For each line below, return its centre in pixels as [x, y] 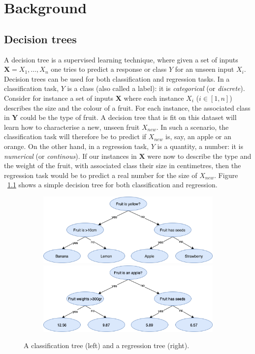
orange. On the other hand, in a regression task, [77, 146]
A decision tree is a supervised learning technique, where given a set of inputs [121, 59]
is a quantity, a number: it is [200, 146]
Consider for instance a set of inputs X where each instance [94, 98]
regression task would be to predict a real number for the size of [101, 175]
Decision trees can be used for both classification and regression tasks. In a [117, 78]
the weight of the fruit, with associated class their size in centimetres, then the [123, 165]
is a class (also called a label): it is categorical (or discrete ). [156, 88]
